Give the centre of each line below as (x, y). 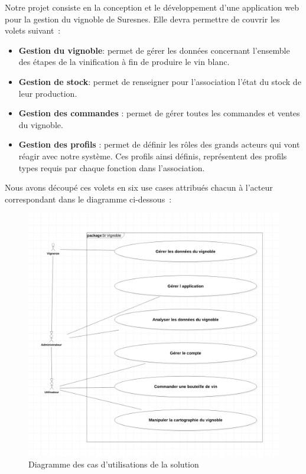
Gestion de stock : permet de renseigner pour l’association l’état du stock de (160, 81)
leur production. (48, 93)
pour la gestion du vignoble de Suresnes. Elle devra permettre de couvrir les (142, 19)
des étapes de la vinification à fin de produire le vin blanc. (124, 62)
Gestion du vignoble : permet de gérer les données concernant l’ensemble (154, 50)
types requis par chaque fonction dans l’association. (112, 167)
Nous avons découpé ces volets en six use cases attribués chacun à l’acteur (139, 187)
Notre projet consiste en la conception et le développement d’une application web (152, 7)
